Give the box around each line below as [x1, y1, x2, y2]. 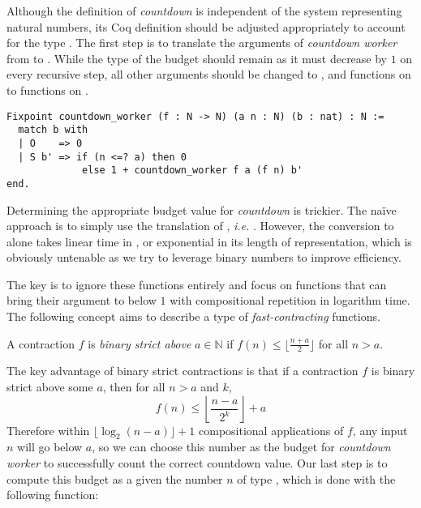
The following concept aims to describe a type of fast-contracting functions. [6, 308, 380, 325]
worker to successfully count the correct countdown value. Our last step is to [6, 455, 388, 472]
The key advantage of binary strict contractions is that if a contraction [6, 362, 359, 379]
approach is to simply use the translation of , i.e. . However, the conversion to [6, 217, 394, 234]
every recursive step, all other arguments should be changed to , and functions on [6, 66, 411, 83]
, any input [352, 421, 408, 438]
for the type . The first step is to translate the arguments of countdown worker [6, 34, 397, 51]
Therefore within [6, 421, 90, 438]
